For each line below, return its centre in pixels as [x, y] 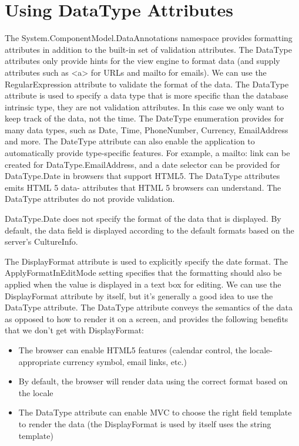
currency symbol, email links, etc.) [125, 361]
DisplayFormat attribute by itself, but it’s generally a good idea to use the [139, 295]
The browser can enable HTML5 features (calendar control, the [133, 349]
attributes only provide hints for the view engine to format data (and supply [142, 61]
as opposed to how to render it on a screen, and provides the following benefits [147, 318]
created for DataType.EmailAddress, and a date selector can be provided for [142, 164]
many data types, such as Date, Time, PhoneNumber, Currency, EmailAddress [147, 129]
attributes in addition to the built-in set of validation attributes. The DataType [149, 49]
